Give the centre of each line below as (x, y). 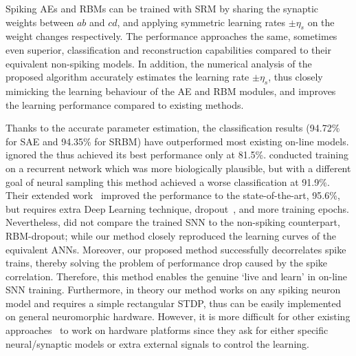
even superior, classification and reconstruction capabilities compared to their (168, 49)
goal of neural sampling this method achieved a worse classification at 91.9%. (168, 181)
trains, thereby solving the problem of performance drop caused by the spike (167, 263)
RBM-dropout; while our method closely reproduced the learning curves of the (171, 235)
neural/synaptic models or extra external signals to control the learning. (157, 343)
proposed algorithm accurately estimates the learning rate (127, 77)
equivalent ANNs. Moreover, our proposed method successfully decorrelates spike (176, 249)
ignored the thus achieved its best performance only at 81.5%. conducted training (177, 155)
